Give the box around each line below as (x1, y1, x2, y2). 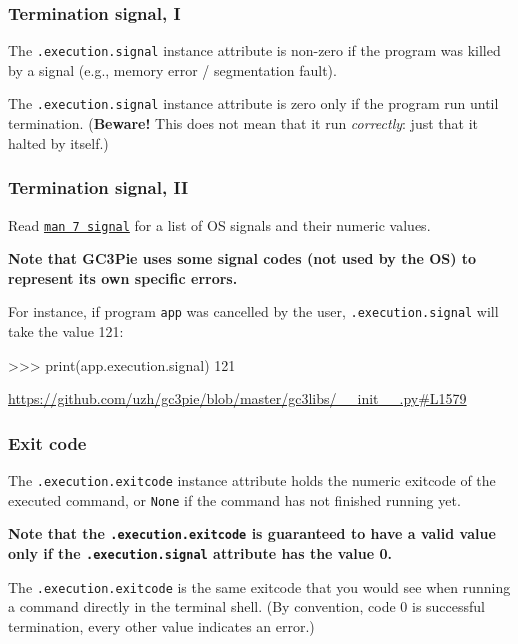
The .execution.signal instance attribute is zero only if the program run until (8, 93, 499, 114)
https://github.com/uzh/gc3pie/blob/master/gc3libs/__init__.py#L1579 (8, 388, 467, 409)
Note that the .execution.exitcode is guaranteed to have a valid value (8, 523, 496, 544)
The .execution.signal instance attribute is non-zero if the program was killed (8, 40, 501, 61)
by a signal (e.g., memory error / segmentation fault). (8, 59, 337, 80)
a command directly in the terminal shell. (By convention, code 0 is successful (8, 596, 486, 617)
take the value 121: (8, 321, 124, 342)
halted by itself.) (8, 132, 109, 153)
